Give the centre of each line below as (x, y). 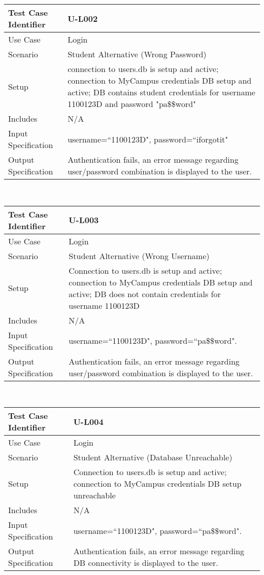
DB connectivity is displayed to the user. (146, 563)
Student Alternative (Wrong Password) (137, 54)
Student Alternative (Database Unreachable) (153, 457)
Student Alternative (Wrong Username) (139, 256)
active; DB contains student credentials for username (161, 92)
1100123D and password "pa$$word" (132, 104)
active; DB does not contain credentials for (145, 294)
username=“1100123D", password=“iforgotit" (148, 139)
